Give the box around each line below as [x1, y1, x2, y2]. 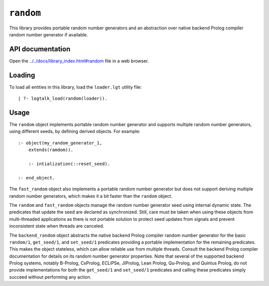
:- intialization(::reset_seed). [28, 161, 111, 166]
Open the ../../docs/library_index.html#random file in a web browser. [9, 58, 149, 64]
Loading [9, 71, 35, 79]
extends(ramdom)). [28, 147, 74, 153]
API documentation [9, 45, 71, 53]
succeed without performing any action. [9, 274, 92, 280]
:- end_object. [18, 175, 55, 180]
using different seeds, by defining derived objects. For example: [9, 129, 140, 135]
